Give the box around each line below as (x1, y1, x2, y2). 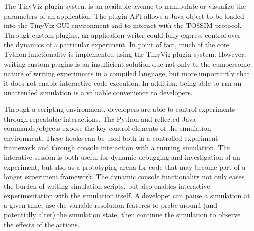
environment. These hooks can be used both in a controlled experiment (4, 132, 218, 143)
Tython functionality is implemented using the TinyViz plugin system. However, (4, 49, 246, 59)
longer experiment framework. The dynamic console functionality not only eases (4, 171, 245, 181)
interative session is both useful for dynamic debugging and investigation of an (4, 152, 240, 162)
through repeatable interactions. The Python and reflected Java (4, 113, 196, 124)
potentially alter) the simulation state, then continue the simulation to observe (4, 209, 241, 220)
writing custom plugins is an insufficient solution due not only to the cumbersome (4, 58, 250, 69)
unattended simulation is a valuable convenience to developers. (4, 87, 193, 98)
